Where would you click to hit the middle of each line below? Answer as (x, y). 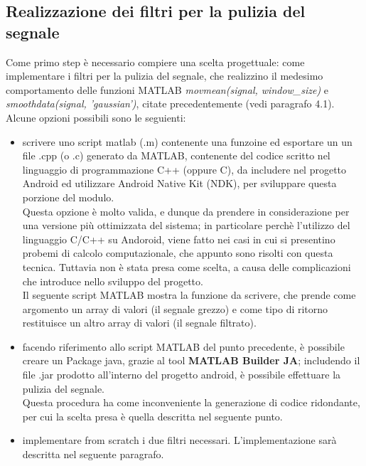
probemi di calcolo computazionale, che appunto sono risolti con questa (178, 253)
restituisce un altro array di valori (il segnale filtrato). (139, 323)
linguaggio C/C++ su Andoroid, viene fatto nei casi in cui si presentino (179, 239)
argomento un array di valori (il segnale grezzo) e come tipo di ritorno (175, 308)
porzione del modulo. (68, 197)
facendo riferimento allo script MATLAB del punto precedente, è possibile (183, 346)
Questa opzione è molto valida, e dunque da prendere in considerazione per (186, 211)
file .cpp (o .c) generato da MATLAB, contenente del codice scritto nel (176, 155)
